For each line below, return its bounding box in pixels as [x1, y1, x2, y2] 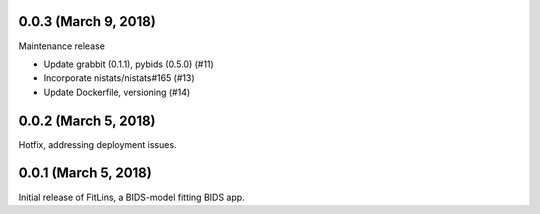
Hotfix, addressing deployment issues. [18, 138, 177, 150]
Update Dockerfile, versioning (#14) [43, 86, 191, 98]
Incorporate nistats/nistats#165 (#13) [43, 72, 195, 84]
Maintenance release [18, 40, 105, 52]
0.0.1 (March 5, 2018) [18, 165, 152, 182]
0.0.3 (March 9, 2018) [18, 13, 157, 30]
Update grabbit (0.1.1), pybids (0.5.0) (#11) [43, 58, 214, 70]
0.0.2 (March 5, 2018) [18, 112, 156, 129]
